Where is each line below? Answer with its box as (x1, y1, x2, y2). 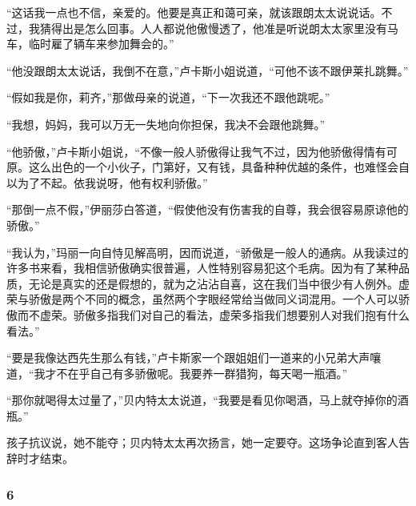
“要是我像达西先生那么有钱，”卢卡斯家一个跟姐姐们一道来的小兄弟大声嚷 (6, 349, 382, 366)
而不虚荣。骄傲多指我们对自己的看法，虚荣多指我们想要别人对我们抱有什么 (17, 306, 410, 323)
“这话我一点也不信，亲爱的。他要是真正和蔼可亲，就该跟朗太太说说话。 (6, 4, 382, 20)
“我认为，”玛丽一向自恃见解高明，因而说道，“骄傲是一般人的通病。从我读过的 (6, 243, 409, 260)
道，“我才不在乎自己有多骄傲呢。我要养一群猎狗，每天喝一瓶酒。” (6, 364, 348, 381)
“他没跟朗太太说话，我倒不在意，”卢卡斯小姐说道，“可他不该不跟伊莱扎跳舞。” (6, 62, 409, 78)
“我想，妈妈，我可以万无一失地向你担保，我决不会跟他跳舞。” (6, 115, 326, 132)
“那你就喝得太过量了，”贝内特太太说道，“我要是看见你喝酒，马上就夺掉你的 (6, 392, 398, 408)
